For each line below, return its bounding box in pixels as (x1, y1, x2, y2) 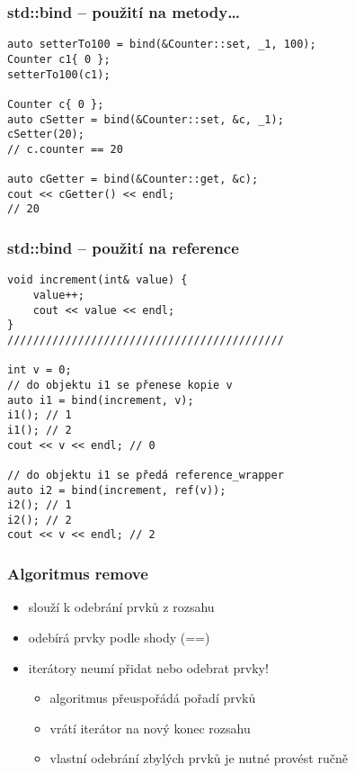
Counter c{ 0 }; (7, 97, 104, 111)
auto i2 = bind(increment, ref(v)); (7, 483, 226, 497)
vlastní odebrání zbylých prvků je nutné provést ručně (49, 749, 348, 768)
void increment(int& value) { (7, 274, 188, 287)
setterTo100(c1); (7, 67, 111, 81)
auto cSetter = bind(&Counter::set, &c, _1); (7, 112, 284, 126)
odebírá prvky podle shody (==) (28, 627, 210, 646)
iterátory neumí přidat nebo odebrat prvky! (28, 658, 269, 677)
